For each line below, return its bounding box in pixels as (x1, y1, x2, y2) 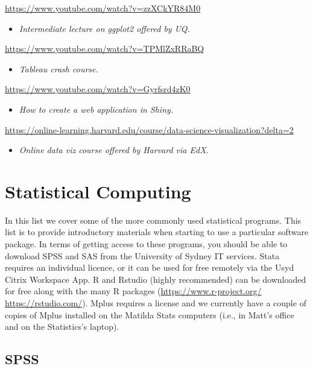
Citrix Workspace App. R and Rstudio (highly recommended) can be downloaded (5, 273, 306, 285)
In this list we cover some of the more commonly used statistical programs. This (5, 213, 302, 226)
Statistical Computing (5, 178, 191, 203)
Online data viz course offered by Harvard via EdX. (19, 143, 209, 156)
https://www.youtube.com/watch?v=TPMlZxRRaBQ (5, 42, 204, 55)
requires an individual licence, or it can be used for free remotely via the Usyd (5, 261, 294, 274)
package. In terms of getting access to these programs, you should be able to (5, 238, 288, 250)
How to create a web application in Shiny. (19, 102, 174, 115)
